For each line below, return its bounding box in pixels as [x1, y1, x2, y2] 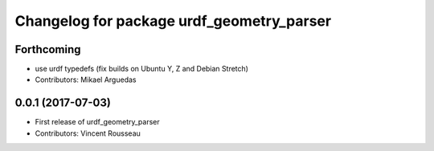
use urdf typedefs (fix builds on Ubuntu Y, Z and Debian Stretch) [35, 64, 249, 74]
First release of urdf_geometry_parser [35, 117, 160, 127]
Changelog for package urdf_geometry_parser [14, 12, 332, 30]
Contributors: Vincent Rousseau [35, 129, 141, 138]
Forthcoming [14, 43, 81, 56]
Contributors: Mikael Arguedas [35, 75, 137, 84]
